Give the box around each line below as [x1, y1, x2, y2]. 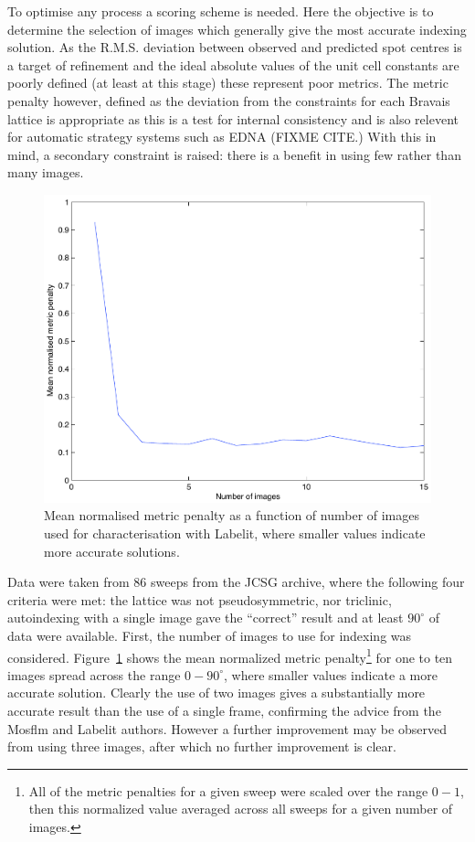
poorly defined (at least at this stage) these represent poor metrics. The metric [7, 73, 449, 92]
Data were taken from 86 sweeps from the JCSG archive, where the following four [7, 572, 465, 592]
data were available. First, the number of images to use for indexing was [7, 626, 412, 645]
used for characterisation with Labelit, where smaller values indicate [44, 524, 426, 543]
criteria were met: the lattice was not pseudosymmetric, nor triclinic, [7, 590, 392, 609]
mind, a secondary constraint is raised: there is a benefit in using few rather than [7, 144, 461, 164]
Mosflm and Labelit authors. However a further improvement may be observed [7, 719, 447, 738]
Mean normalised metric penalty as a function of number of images [44, 506, 420, 525]
